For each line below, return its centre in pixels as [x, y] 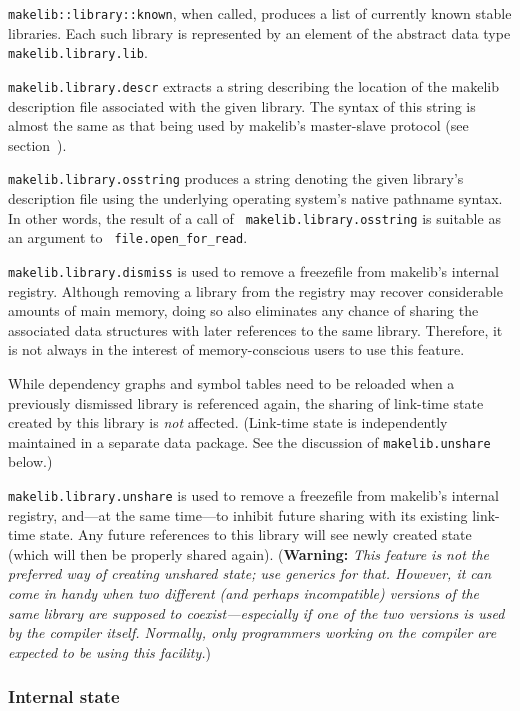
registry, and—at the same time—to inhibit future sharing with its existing [238, 514]
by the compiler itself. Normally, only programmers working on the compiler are [252, 632]
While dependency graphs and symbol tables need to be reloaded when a [231, 382]
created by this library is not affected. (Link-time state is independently [228, 422]
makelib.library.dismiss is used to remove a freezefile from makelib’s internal [253, 270]
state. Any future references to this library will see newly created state [255, 534]
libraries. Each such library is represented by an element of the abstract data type [259, 32]
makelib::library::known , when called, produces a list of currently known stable [260, 13]
